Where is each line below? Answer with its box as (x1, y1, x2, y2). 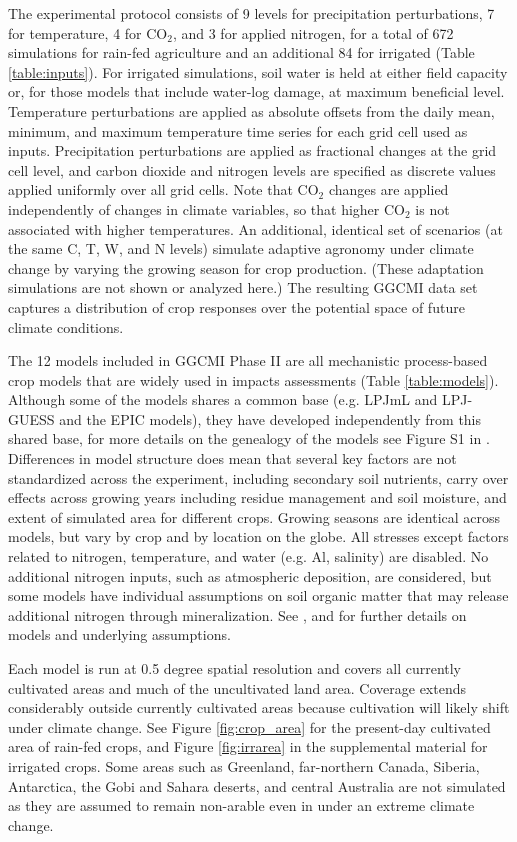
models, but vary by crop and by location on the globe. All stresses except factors (8, 526, 509, 547)
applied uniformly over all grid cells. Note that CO (8, 179, 319, 200)
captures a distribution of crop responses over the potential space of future (8, 296, 465, 317)
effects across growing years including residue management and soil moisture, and (8, 487, 507, 508)
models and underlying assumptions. (8, 624, 231, 645)
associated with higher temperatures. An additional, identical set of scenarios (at (8, 218, 503, 239)
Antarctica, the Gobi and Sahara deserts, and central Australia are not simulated (8, 775, 506, 796)
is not (415, 198, 450, 219)
